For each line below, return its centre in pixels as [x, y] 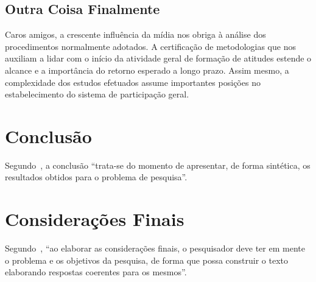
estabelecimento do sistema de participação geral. [97, 94]
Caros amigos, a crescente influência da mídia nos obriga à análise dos [135, 34]
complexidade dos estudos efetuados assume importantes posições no [133, 82]
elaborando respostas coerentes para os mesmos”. [96, 272]
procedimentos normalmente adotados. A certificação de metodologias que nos [150, 46]
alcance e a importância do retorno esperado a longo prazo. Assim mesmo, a [147, 70]
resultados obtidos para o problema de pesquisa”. [96, 177]
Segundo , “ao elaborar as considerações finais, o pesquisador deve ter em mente [155, 248]
